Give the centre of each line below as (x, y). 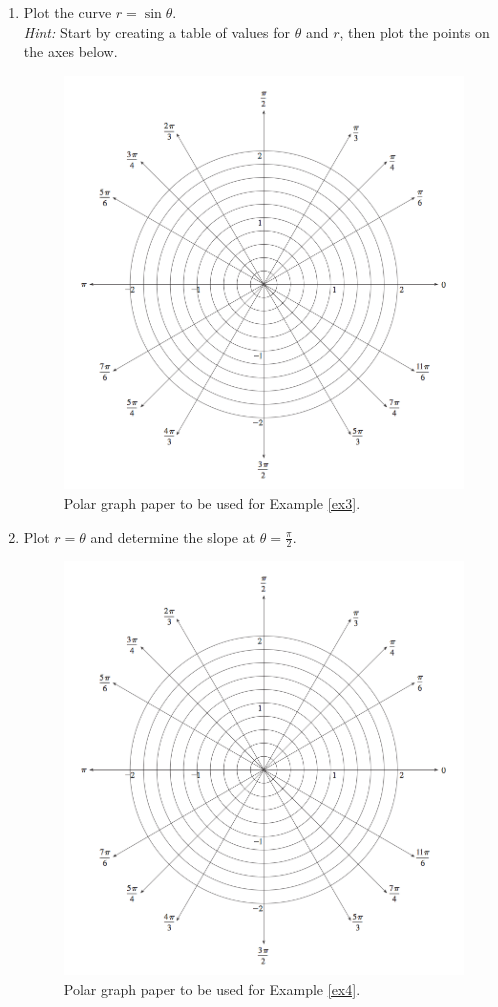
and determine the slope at (173, 536)
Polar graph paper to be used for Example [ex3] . (212, 502)
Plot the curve (67, 12)
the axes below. (70, 51)
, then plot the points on (414, 31)
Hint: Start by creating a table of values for (157, 31)
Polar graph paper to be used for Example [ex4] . (212, 988)
